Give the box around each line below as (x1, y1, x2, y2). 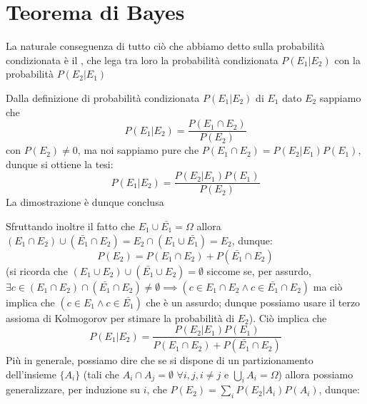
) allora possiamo (278, 366, 353, 381)
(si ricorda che (6, 263, 68, 278)
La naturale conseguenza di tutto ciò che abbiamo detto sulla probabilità (6, 38, 325, 53)
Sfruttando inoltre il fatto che (6, 219, 135, 233)
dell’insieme (6, 366, 56, 381)
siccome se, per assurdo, (206, 263, 311, 278)
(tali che (83, 366, 120, 381)
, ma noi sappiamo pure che (77, 143, 199, 157)
